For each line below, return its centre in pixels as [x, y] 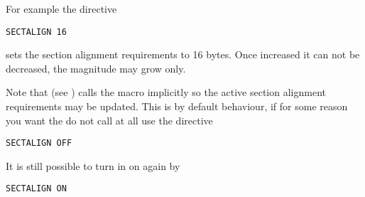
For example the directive [61, 9]
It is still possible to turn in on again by [93, 165]
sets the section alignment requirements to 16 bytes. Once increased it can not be [183, 54]
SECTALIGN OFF [39, 143]
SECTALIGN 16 [36, 32]
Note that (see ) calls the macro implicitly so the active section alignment [166, 92]
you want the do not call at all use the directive [109, 120]
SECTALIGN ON [36, 189]
